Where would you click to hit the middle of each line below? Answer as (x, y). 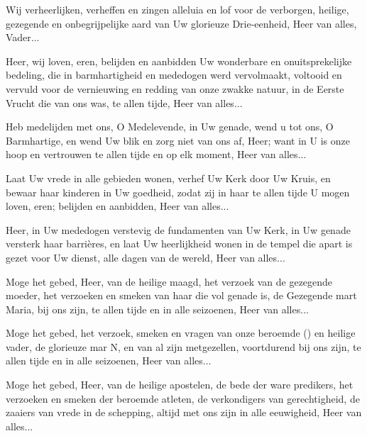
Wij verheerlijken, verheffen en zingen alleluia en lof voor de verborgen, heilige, (177, 9)
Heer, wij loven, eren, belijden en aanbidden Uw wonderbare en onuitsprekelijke (179, 61)
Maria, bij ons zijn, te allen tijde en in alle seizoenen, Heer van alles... (157, 309)
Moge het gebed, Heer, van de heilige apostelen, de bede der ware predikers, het (180, 385)
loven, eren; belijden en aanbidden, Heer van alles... (117, 206)
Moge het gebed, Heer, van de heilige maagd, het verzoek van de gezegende (169, 281)
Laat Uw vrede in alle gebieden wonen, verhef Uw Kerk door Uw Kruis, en (168, 178)
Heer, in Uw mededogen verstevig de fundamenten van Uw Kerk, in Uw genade (178, 229)
